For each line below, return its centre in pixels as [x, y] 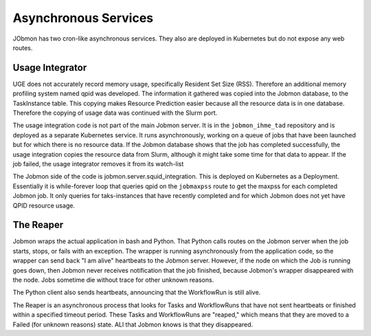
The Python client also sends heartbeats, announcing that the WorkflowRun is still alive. [137, 293]
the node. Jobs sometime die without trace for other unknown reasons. [113, 280]
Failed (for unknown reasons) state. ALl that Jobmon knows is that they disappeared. [133, 324]
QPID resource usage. [44, 205]
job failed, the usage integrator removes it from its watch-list [98, 164]
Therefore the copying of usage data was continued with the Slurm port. [115, 113]
